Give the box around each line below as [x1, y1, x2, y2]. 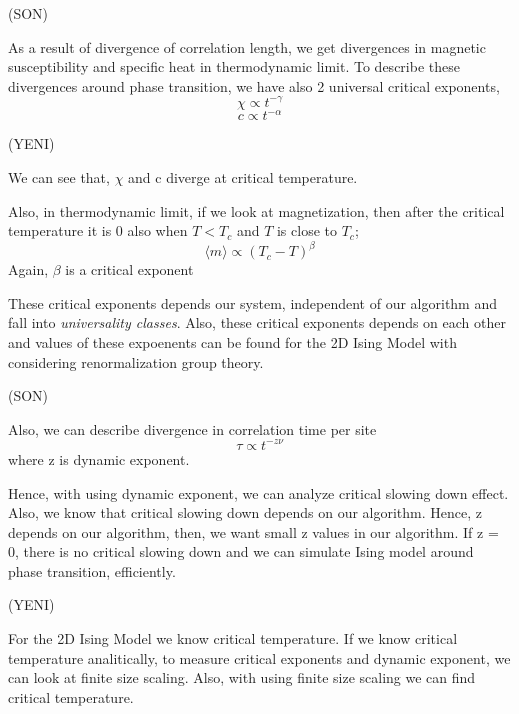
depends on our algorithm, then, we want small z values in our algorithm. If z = [8, 521, 499, 542]
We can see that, [8, 166, 110, 187]
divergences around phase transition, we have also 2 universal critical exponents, [8, 75, 500, 96]
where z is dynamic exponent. [8, 448, 190, 469]
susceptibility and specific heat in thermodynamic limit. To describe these [8, 56, 460, 77]
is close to [276, 220, 337, 241]
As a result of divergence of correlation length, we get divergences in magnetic [8, 36, 486, 57]
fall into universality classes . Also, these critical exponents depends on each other [8, 312, 506, 333]
